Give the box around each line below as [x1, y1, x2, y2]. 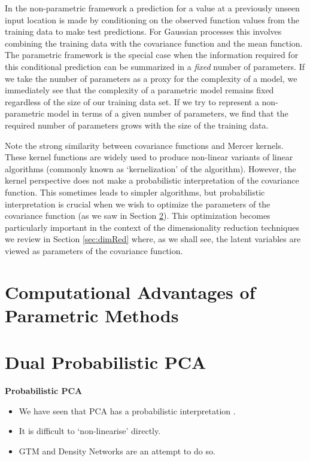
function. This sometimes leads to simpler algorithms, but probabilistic [5, 185, 265, 198]
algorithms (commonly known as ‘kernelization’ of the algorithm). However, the [5, 162, 296, 175]
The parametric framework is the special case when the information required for [5, 48, 299, 61]
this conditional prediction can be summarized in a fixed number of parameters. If [5, 60, 305, 72]
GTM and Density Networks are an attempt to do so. [19, 444, 215, 457]
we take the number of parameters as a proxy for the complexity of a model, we [5, 72, 297, 84]
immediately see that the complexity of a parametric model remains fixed [5, 84, 274, 96]
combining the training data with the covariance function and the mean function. [5, 36, 303, 49]
